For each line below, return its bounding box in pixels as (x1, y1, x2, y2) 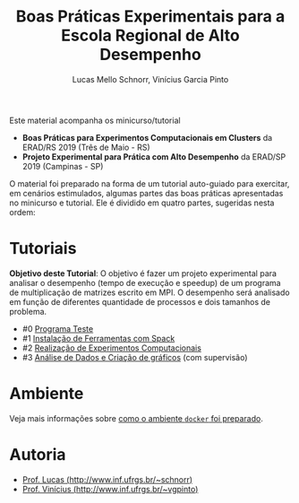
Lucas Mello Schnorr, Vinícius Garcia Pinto (72, 74, 229, 84)
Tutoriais (9, 238, 77, 259)
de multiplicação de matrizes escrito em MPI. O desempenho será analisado (9, 287, 290, 298)
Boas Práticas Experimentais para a (15, 6, 286, 27)
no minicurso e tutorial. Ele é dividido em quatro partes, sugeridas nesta (9, 197, 275, 208)
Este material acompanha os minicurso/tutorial (9, 115, 181, 126)
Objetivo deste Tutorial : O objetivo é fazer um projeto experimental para (9, 267, 278, 279)
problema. (9, 306, 47, 317)
